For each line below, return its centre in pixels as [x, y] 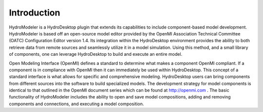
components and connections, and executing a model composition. [76, 104]
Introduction [35, 13]
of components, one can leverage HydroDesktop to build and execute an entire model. [96, 54]
